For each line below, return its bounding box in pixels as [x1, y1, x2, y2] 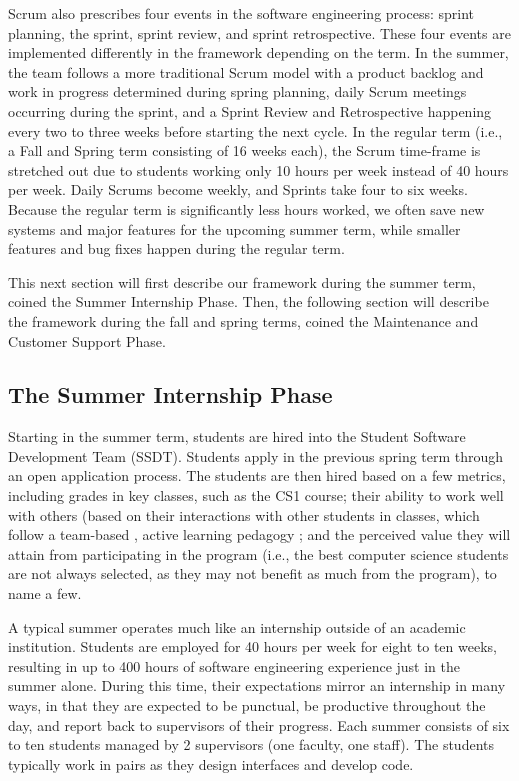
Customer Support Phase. [8, 330, 166, 351]
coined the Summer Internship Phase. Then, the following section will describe [8, 291, 489, 312]
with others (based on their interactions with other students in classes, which [8, 504, 480, 525]
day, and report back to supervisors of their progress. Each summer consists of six [8, 714, 510, 735]
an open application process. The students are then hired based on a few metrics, [8, 465, 506, 486]
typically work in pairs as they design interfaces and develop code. [8, 753, 414, 774]
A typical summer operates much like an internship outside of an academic [8, 616, 466, 637]
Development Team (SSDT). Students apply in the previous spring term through [8, 445, 504, 466]
